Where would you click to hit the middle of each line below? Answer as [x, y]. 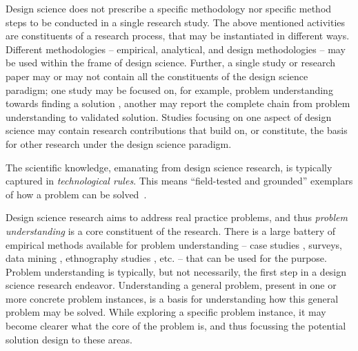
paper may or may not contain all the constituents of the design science [157, 76]
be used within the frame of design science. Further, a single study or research [171, 63]
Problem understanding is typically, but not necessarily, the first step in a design [176, 271]
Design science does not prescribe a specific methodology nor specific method [169, 8]
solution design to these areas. [69, 339]
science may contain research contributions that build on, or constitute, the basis [177, 130]
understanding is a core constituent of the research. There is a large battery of [171, 230]
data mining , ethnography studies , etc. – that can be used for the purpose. [166, 258]
